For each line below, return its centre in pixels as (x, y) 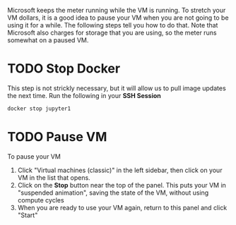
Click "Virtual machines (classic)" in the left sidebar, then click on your (120, 170)
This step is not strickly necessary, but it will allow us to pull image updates (117, 88)
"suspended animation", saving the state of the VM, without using (113, 193)
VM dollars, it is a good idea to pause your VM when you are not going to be (118, 18)
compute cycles (41, 200)
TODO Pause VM (57, 137)
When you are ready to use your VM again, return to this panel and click (122, 207)
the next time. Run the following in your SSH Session (84, 95)
